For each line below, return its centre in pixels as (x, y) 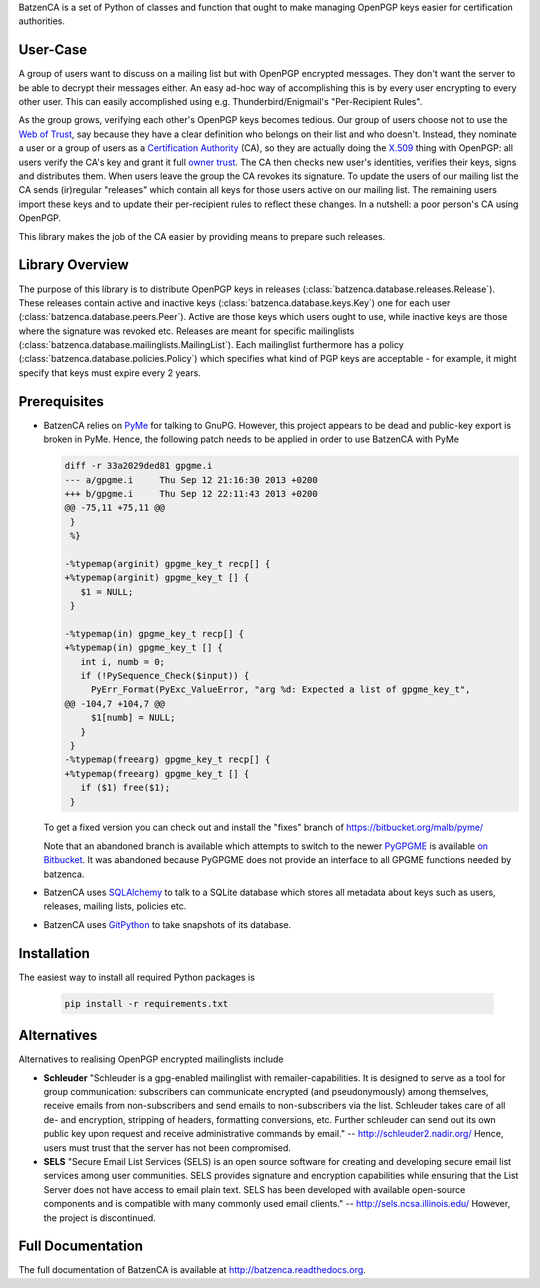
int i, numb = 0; (122, 661)
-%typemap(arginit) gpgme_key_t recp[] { (167, 563)
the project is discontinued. (100, 1217)
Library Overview (73, 265)
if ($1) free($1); (125, 788)
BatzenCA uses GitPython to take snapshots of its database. (167, 924)
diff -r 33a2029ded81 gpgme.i (138, 466)
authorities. (41, 21)
